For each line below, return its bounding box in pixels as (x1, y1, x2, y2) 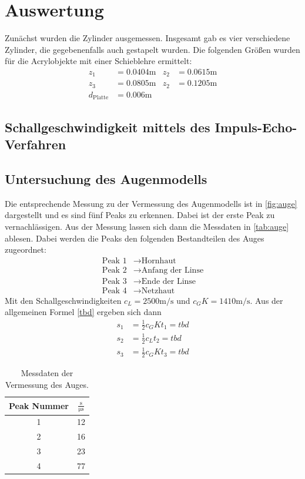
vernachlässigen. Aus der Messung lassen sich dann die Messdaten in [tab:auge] (5, 220, 289, 232)
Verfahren (5, 135, 66, 153)
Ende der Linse (141, 277, 196, 286)
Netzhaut (141, 286, 175, 295)
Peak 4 (102, 286, 127, 295)
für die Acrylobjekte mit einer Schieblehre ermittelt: (5, 55, 192, 67)
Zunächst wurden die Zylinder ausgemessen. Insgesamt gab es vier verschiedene (5, 32, 290, 44)
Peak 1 (102, 256, 127, 265)
